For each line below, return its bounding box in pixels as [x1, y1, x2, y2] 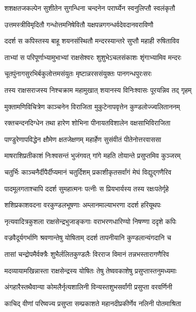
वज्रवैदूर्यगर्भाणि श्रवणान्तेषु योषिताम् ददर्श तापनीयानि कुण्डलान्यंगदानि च [4, 232, 171, 243]
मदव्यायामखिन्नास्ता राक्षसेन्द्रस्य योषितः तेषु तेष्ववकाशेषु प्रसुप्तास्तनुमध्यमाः [4, 265, 177, 275]
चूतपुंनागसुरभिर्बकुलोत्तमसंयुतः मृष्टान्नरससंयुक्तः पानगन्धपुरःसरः [4, 68, 152, 79]
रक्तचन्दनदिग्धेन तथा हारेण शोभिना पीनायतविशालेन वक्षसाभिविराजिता [4, 118, 171, 128]
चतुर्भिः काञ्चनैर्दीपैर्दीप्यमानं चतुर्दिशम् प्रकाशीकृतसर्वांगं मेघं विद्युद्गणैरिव [4, 166, 172, 177]
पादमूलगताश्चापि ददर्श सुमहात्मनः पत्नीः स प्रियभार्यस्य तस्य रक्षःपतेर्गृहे [4, 183, 169, 193]
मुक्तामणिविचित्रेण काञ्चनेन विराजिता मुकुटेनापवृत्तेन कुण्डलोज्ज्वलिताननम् [4, 101, 180, 111]
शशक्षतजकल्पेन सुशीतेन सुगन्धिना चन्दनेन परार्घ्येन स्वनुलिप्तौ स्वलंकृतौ [4, 3, 176, 13]
